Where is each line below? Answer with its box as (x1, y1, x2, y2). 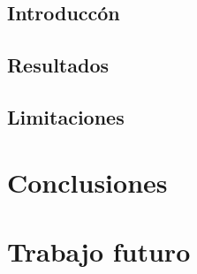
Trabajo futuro (7, 232, 191, 269)
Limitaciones (7, 103, 125, 130)
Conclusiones (7, 164, 168, 200)
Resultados (7, 51, 109, 79)
